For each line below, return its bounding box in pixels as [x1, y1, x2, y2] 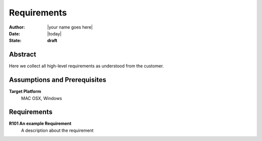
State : [9, 38, 22, 44]
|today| [47, 31, 62, 36]
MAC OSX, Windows [21, 95, 63, 101]
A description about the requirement [21, 127, 94, 133]
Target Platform [9, 89, 41, 94]
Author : [9, 24, 25, 30]
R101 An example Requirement [9, 121, 72, 126]
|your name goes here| [47, 24, 93, 30]
